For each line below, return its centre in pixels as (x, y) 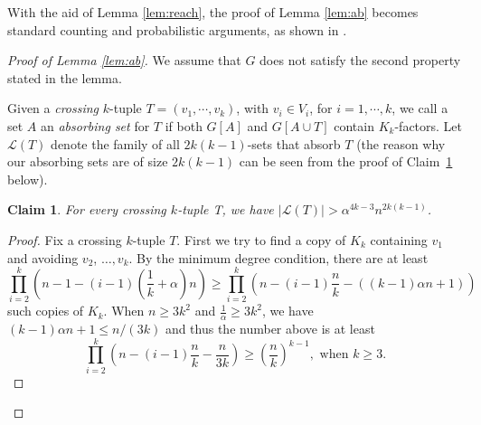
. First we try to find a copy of (261, 239)
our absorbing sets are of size (88, 161)
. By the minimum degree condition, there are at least (278, 257)
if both (184, 125)
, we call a (420, 108)
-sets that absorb (294, 143)
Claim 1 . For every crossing (87, 209)
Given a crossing (53, 108)
